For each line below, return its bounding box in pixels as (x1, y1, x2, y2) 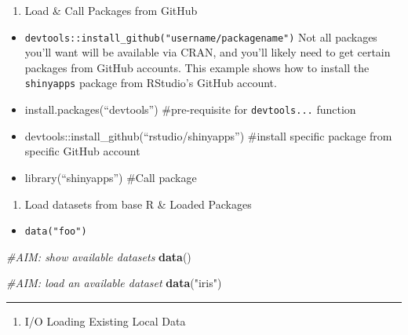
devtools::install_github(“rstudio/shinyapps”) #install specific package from (24, 127, 392, 144)
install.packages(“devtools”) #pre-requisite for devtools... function (24, 101, 356, 118)
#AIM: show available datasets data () (6, 248, 191, 264)
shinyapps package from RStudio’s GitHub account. (24, 75, 277, 91)
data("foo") (24, 226, 87, 238)
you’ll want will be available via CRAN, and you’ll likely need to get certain (24, 44, 391, 60)
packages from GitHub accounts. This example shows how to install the (24, 59, 370, 75)
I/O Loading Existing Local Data (24, 312, 186, 329)
